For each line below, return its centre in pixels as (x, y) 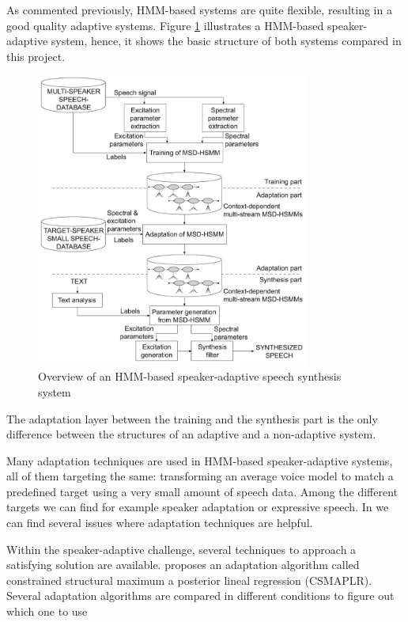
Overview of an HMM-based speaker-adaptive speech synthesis (190, 376)
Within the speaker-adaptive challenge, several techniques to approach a (181, 549)
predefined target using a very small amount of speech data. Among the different (202, 491)
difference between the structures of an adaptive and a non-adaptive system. (191, 434)
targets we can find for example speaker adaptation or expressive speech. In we (198, 507)
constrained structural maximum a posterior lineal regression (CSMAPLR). (189, 580)
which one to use (47, 611)
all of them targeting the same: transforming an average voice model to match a (200, 476)
